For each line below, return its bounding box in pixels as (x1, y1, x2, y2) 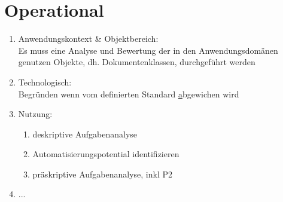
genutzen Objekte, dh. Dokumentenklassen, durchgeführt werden (18, 56, 255, 68)
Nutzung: (18, 108, 53, 120)
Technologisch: (18, 75, 72, 88)
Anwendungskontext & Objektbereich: (18, 32, 159, 45)
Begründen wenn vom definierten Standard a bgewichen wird (18, 87, 239, 100)
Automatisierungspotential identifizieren (32, 148, 179, 160)
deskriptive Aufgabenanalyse (32, 127, 138, 140)
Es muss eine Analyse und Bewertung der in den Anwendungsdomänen (18, 44, 278, 56)
